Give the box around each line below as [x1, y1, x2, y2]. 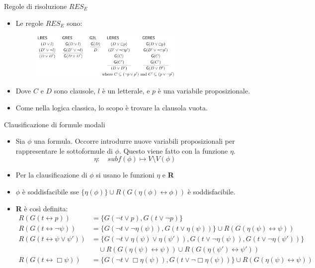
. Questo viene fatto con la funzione [119, 145, 228, 156]
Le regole [15, 17, 44, 28]
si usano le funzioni [96, 170, 155, 180]
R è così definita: [15, 203, 68, 213]
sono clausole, [54, 86, 96, 96]
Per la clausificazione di [15, 170, 87, 180]
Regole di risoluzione [4, 1, 67, 11]
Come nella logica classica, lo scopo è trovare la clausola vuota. [15, 102, 208, 112]
